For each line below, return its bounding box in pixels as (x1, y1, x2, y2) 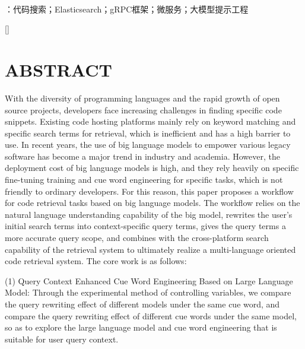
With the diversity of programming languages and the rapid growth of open (5, 91, 280, 104)
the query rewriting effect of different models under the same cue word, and (5, 298, 280, 310)
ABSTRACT (5, 57, 112, 81)
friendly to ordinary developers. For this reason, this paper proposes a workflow (5, 185, 294, 197)
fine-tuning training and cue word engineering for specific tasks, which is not (5, 173, 283, 186)
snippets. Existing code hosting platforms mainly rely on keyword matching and (5, 115, 296, 128)
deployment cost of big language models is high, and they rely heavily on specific (5, 161, 299, 174)
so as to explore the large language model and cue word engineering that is (5, 321, 277, 334)
